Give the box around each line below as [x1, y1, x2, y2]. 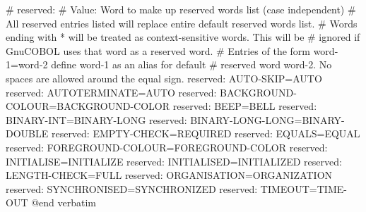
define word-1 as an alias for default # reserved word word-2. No [51, 57, 332, 72]
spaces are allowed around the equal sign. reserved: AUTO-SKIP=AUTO [6, 70, 322, 85]
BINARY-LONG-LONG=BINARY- [190, 112, 345, 127]
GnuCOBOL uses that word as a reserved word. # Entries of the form [6, 43, 310, 58]
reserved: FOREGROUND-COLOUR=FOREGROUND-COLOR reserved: [6, 139, 328, 154]
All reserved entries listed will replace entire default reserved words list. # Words [6, 15, 358, 30]
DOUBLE [6, 126, 49, 141]
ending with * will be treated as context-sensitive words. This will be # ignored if [6, 30, 360, 44]
